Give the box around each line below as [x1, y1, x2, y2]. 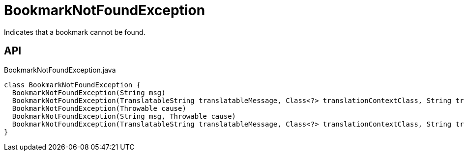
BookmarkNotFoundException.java [4, 65, 116, 74]
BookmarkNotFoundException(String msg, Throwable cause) [12, 112, 236, 120]
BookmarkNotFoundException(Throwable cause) [12, 104, 186, 112]
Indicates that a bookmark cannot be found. [4, 27, 145, 36]
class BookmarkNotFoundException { [4, 80, 141, 89]
